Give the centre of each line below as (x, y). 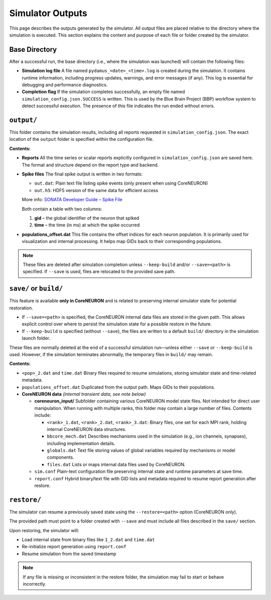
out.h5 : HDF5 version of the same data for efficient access (96, 190)
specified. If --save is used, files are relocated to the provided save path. (99, 272)
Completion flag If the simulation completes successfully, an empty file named (103, 92)
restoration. (21, 308)
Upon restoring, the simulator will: (44, 530)
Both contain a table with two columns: (62, 209)
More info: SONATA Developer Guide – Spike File (72, 200)
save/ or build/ (36, 288)
